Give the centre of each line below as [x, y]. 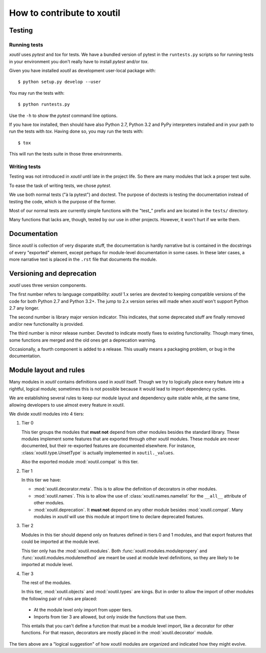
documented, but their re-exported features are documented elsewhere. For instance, [108, 446]
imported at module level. [47, 565]
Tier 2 [28, 526]
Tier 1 [27, 471]
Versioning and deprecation [53, 273]
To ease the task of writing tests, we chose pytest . [60, 186]
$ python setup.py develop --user [59, 82]
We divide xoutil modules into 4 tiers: [47, 414]
